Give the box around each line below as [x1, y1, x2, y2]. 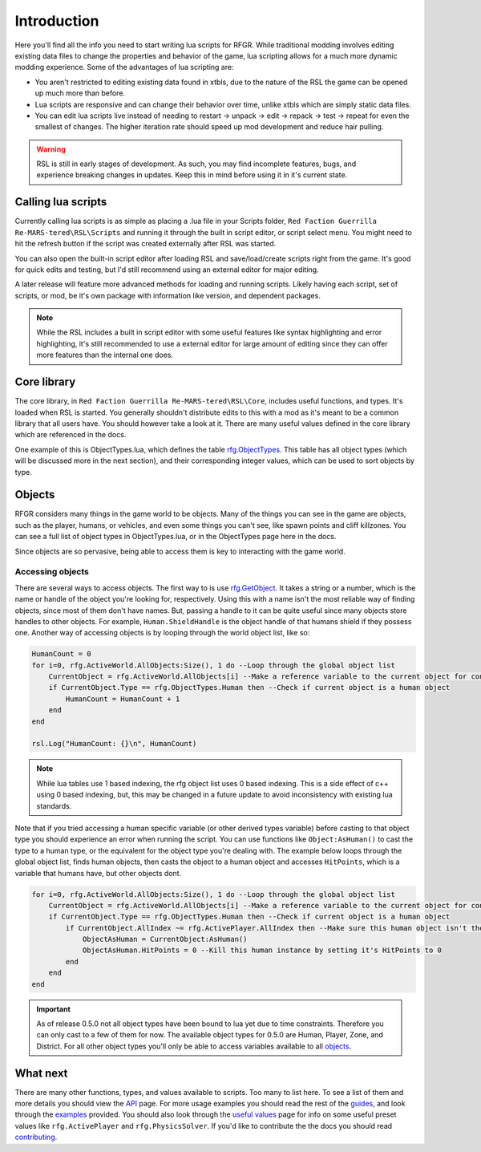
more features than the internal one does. [36, 350, 174, 360]
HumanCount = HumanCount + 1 [65, 694, 180, 704]
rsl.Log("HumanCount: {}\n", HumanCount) [31, 739, 197, 748]
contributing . [14, 1132, 58, 1142]
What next [14, 1066, 68, 1080]
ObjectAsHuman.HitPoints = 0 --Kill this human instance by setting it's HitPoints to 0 [82, 946, 443, 955]
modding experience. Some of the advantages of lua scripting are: [14, 63, 234, 72]
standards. [36, 801, 72, 810]
